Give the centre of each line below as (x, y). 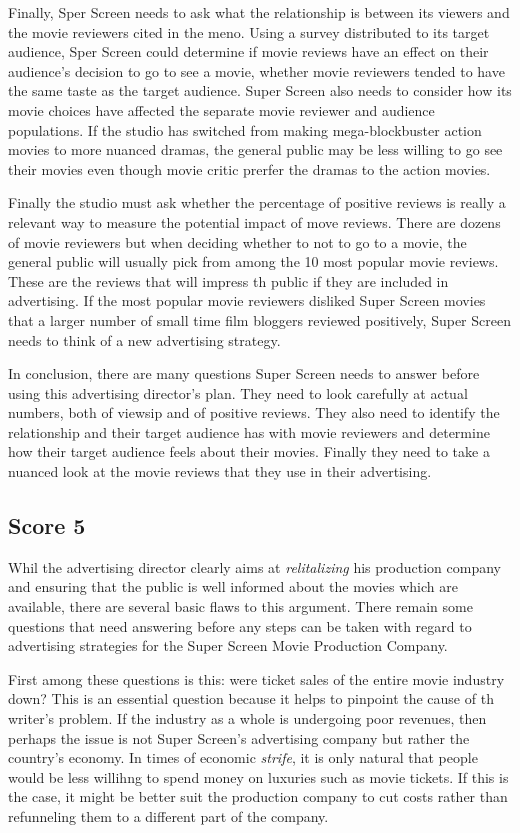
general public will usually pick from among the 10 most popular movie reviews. (253, 261)
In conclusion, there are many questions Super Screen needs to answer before (244, 373)
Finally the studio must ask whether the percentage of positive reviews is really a (257, 202)
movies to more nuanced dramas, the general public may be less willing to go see (255, 149)
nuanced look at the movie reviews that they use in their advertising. (220, 471)
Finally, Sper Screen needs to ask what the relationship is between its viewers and (259, 12)
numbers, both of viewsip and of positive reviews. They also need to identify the (254, 412)
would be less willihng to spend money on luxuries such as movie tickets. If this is (258, 776)
